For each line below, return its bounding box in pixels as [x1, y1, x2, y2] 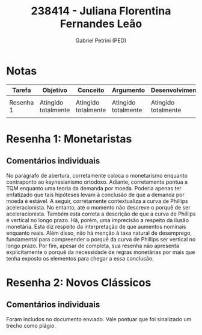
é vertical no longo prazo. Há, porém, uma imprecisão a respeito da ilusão [6, 216, 189, 223]
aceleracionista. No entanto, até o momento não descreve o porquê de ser [6, 204, 191, 211]
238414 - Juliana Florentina [31, 4, 171, 18]
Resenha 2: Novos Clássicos [6, 276, 151, 289]
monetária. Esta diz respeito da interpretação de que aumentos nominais [6, 223, 186, 230]
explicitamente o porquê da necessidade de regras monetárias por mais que [6, 248, 195, 256]
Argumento [112, 86, 145, 94]
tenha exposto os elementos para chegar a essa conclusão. [6, 255, 155, 262]
